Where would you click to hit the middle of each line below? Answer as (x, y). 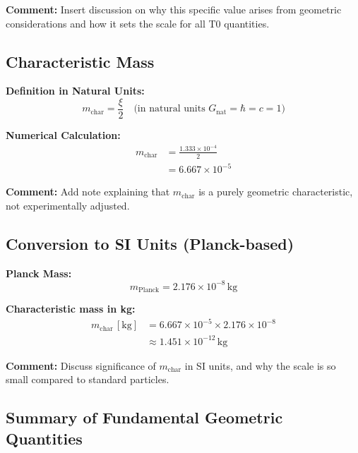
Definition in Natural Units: (75, 91)
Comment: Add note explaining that (88, 192)
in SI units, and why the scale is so (260, 365)
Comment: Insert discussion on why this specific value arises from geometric (174, 9)
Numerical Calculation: (63, 135)
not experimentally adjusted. (68, 205)
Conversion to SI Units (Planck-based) (150, 243)
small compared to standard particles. (88, 379)
